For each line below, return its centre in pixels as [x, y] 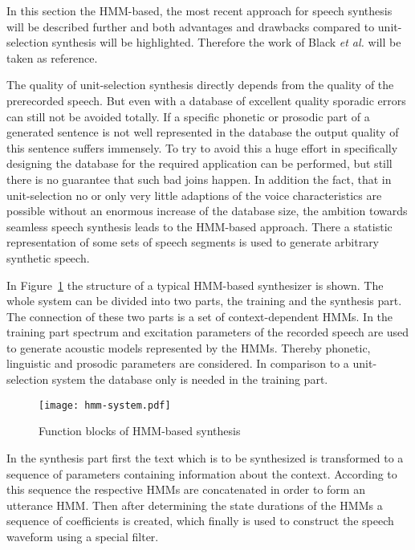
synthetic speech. [48, 257]
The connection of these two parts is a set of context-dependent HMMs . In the [200, 316]
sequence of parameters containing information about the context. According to [202, 473]
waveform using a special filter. [83, 536]
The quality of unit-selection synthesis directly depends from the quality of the [200, 85]
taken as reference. [52, 57]
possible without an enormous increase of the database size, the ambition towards [207, 211]
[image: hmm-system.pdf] [105, 405]
